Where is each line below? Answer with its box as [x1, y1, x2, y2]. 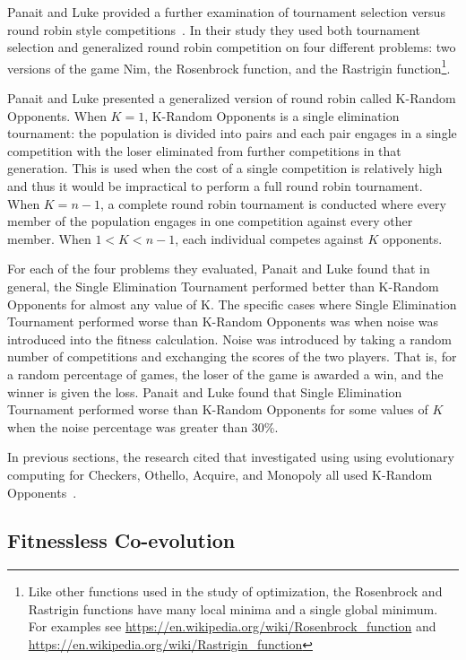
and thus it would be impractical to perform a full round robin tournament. [7, 177, 423, 195]
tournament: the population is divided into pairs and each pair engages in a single [7, 124, 457, 143]
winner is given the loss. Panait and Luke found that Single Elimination [7, 382, 402, 401]
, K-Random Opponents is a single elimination [144, 106, 400, 125]
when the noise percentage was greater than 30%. [7, 417, 279, 436]
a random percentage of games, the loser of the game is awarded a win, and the [7, 364, 444, 383]
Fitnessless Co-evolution [7, 526, 236, 554]
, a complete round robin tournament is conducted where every [99, 194, 446, 213]
